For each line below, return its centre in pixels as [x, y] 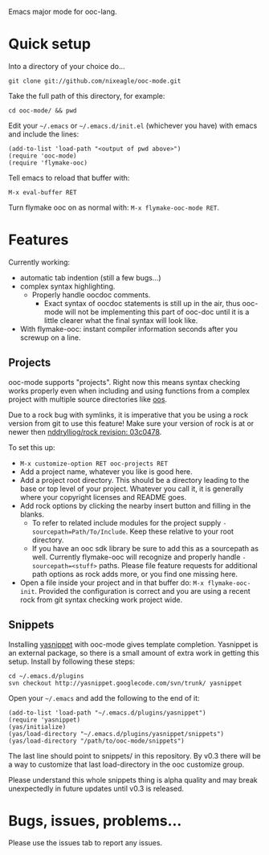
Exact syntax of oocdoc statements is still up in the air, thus [142, 303]
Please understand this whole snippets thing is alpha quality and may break [133, 779]
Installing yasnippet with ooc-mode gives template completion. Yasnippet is [133, 644]
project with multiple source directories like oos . [88, 399]
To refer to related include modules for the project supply [126, 522]
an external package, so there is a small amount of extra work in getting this [134, 652]
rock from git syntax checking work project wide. [101, 599]
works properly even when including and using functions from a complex [129, 391]
